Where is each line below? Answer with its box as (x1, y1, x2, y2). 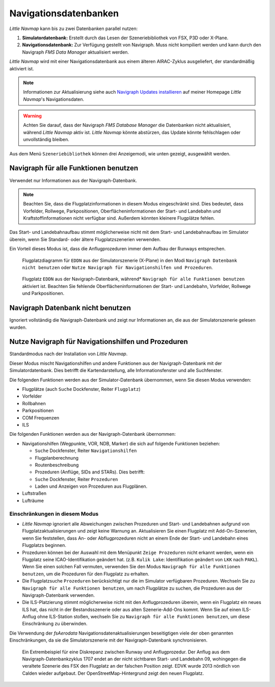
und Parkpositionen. (22, 290, 65, 297)
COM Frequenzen (22, 414, 60, 420)
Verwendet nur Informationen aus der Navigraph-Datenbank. (9, 177, 137, 183)
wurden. (9, 324, 27, 330)
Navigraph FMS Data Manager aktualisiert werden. (22, 49, 129, 55)
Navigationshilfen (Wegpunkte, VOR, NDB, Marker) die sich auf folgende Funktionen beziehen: (22, 440, 221, 446)
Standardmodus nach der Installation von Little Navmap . (9, 351, 128, 357)
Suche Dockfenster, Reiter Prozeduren (35, 476, 118, 482)
